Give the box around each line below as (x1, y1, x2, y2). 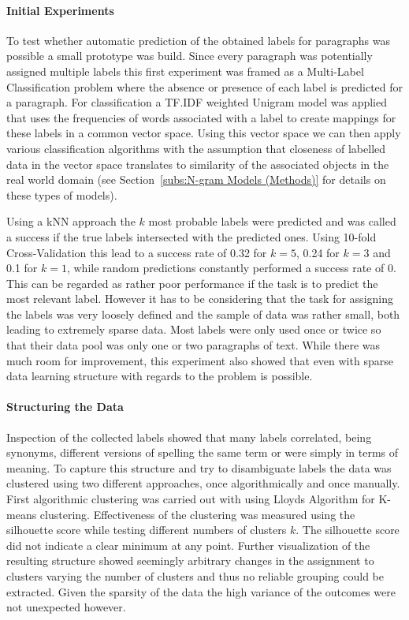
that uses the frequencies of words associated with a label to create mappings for (6, 109, 396, 125)
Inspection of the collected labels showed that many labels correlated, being (6, 428, 372, 445)
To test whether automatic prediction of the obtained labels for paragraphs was (6, 32, 391, 48)
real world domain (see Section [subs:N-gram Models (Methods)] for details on (6, 171, 386, 188)
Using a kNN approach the (6, 213, 136, 230)
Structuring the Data (6, 398, 124, 415)
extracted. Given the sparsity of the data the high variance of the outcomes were (6, 583, 396, 599)
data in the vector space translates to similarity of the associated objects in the (6, 155, 389, 172)
